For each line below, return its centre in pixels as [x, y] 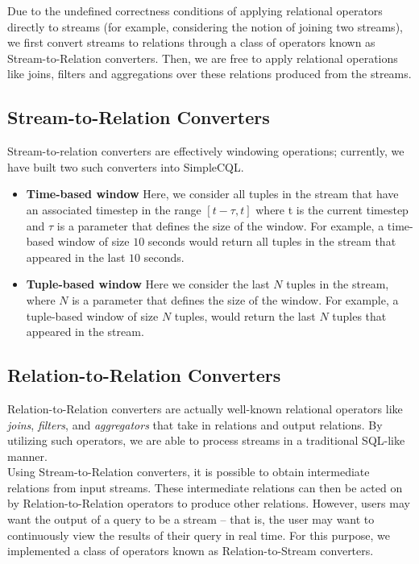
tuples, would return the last [245, 315]
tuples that [359, 315]
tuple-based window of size [92, 315]
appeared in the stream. [85, 332]
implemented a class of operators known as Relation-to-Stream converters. [191, 551]
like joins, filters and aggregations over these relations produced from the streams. [209, 74]
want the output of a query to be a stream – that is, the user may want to [191, 519]
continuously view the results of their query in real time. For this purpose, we [199, 535]
